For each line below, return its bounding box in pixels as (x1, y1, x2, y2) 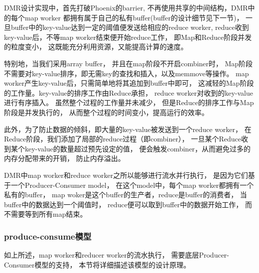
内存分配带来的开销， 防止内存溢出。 (4, 153, 125, 163)
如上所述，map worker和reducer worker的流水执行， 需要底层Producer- (4, 250, 230, 260)
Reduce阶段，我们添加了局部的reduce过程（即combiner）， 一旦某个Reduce (4, 134, 242, 144)
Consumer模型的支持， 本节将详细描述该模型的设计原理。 (4, 259, 191, 270)
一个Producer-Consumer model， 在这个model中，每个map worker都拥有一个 (10, 179, 254, 190)
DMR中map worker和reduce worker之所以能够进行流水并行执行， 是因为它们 (4, 169, 248, 180)
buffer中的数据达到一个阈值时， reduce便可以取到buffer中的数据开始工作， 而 (4, 199, 252, 209)
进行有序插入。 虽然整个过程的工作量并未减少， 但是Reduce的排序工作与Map (4, 97, 254, 108)
